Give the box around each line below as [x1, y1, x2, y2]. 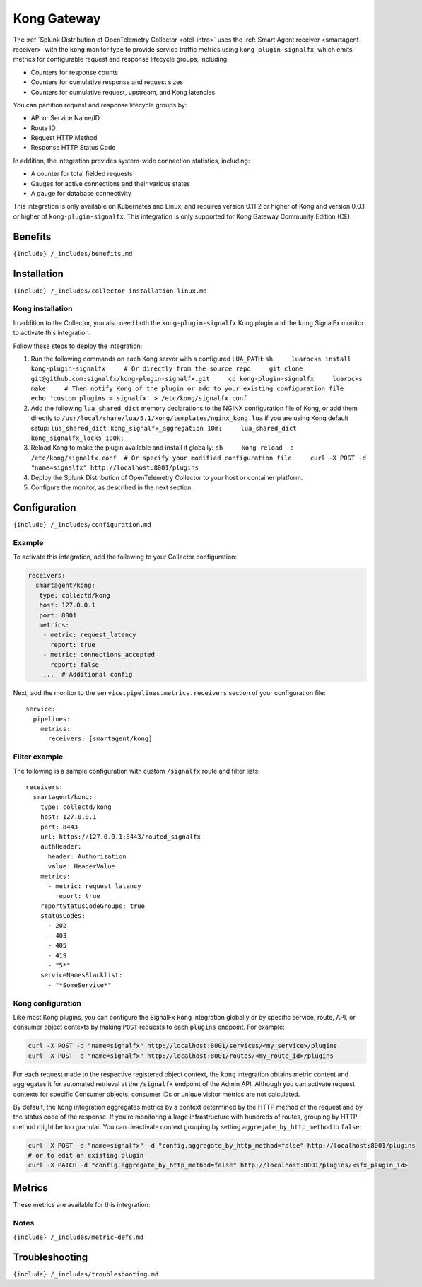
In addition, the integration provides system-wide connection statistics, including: [13, 156, 250, 165]
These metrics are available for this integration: [13, 1200, 151, 1209]
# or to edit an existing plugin [28, 1151, 144, 1160]
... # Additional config [42, 670, 133, 678]
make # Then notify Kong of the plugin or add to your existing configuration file [30, 385, 344, 392]
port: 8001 [39, 611, 77, 619]
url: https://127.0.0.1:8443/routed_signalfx [40, 832, 201, 841]
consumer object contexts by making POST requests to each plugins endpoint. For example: [13, 1023, 286, 1032]
